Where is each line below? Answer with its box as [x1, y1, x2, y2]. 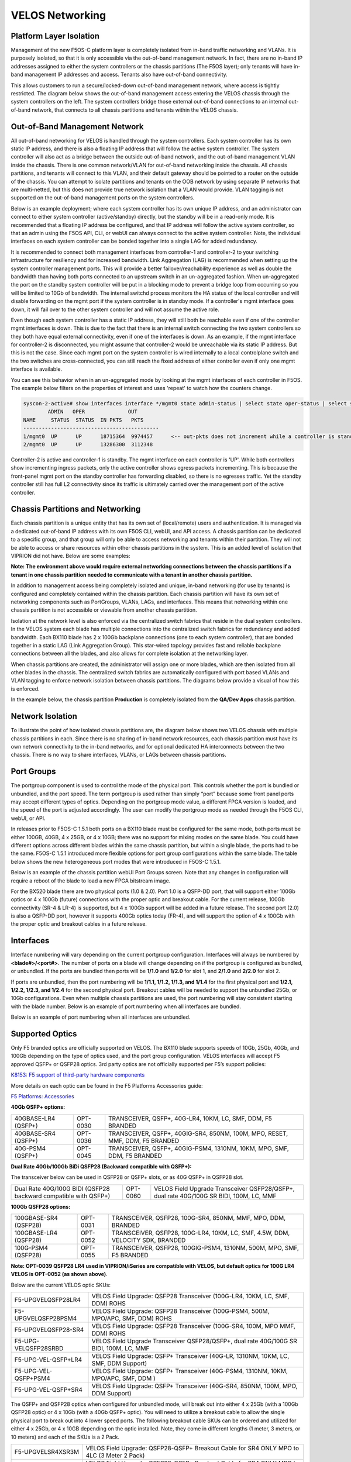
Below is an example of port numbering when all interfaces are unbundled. [11, 1013, 191, 1020]
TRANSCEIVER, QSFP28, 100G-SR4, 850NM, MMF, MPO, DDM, [111, 1213, 286, 1222]
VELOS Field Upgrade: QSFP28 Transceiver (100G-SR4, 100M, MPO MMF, [91, 1322, 295, 1330]
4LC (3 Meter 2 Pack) [85, 1451, 145, 1460]
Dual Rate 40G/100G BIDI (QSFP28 [14, 1184, 111, 1192]
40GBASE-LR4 [14, 1114, 56, 1122]
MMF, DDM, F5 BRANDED [108, 1136, 180, 1144]
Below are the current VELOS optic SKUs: [11, 1281, 111, 1288]
